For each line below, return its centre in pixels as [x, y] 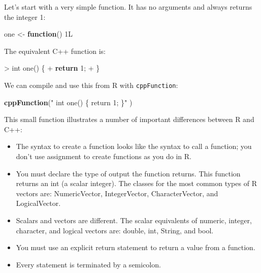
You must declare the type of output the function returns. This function [128, 173]
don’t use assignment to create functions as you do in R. [104, 156]
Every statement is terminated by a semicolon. [88, 264]
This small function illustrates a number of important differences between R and [129, 119]
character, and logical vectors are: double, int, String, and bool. [115, 230]
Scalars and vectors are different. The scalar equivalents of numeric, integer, [134, 220]
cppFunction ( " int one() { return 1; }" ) [68, 102]
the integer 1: [25, 17]
